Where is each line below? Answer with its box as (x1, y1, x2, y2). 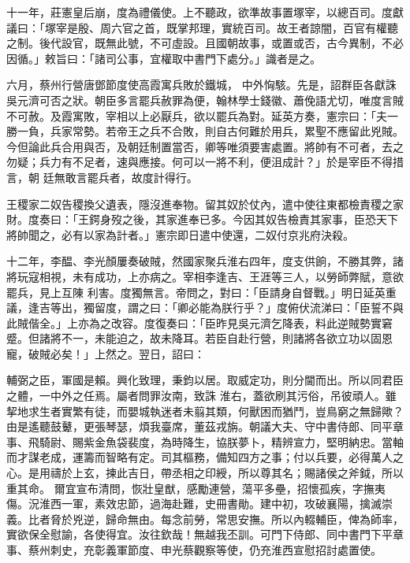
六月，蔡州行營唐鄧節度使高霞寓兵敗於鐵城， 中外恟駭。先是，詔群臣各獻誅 (6, 76, 397, 93)
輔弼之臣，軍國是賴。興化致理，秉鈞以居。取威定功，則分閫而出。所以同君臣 (6, 372, 404, 388)
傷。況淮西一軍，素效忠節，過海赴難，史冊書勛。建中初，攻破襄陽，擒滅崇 (6, 495, 393, 512)
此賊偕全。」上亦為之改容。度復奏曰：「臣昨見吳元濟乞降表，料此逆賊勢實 (6, 314, 382, 331)
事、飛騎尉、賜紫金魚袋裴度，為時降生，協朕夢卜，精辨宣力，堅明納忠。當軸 (6, 433, 404, 450)
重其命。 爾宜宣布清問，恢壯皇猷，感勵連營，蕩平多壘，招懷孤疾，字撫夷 (6, 480, 386, 496)
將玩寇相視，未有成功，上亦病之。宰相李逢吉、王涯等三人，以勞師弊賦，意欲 (6, 268, 404, 284)
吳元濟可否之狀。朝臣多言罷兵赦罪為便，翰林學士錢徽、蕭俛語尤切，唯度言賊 (6, 91, 404, 108)
